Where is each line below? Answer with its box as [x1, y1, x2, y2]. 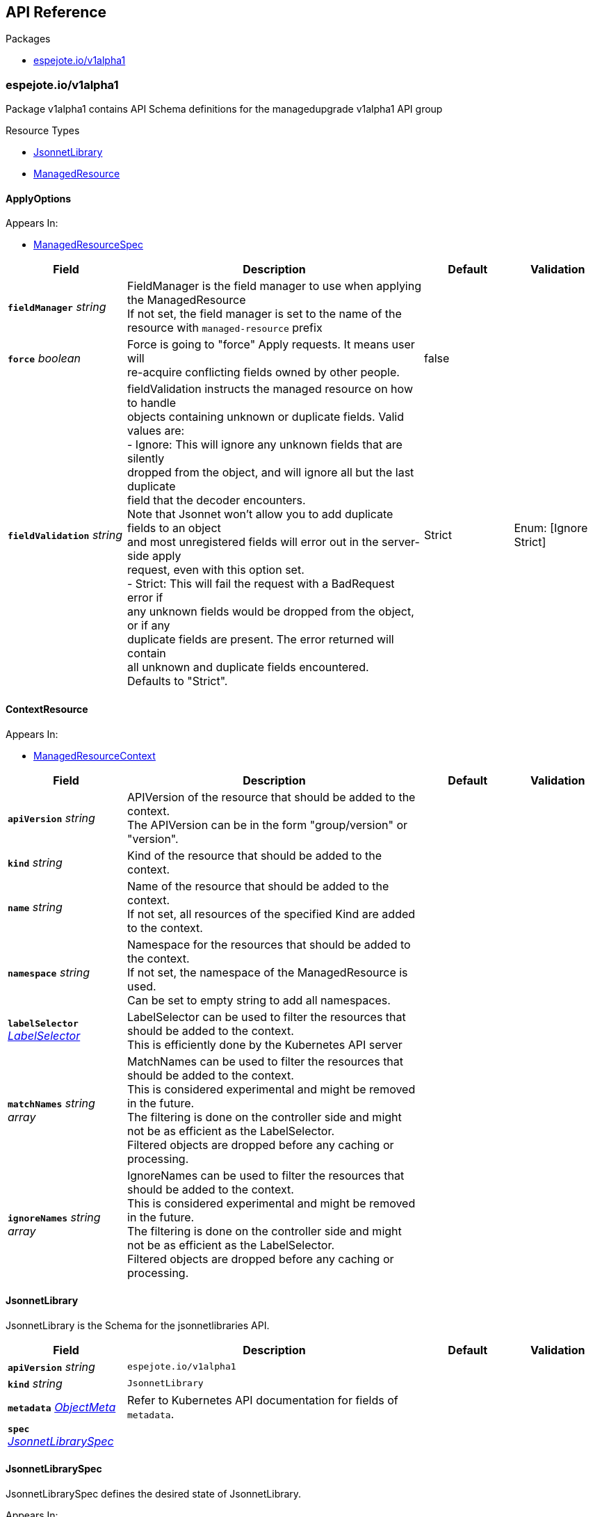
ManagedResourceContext [33, 749, 156, 762]
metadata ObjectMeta [8, 1399, 116, 1414]
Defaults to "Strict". [127, 674, 228, 689]
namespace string [8, 965, 90, 979]
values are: [127, 424, 185, 438]
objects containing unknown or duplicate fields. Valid [127, 410, 404, 424]
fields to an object [127, 521, 221, 536]
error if [127, 591, 163, 605]
